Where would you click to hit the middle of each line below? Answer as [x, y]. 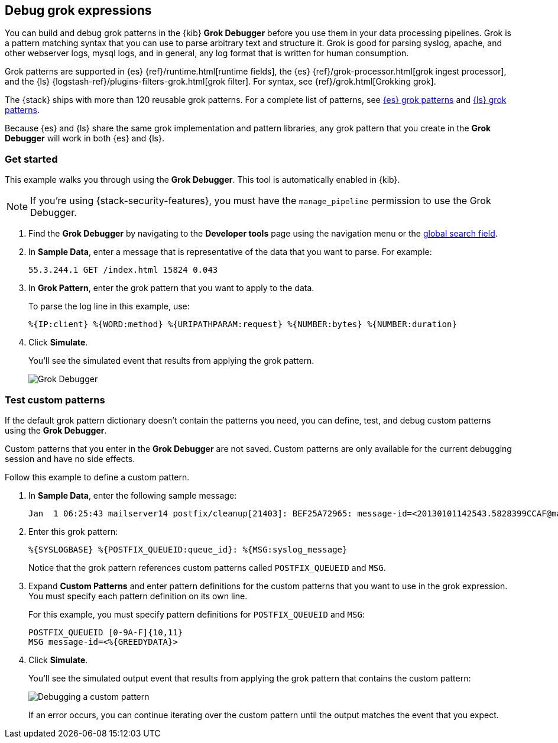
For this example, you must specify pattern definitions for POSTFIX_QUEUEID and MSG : [197, 614]
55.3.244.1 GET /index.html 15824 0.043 [123, 270]
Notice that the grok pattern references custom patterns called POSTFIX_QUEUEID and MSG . [207, 567]
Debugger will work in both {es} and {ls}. [85, 138]
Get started [31, 159]
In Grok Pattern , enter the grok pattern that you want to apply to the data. [171, 288]
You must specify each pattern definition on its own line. [138, 596]
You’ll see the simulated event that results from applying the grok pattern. [171, 361]
